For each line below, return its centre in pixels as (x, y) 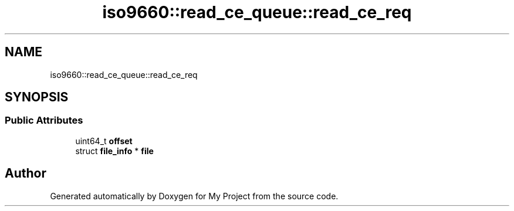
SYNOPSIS (37, 97)
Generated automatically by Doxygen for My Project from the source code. (194, 196)
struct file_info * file (114, 151)
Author (26, 173)
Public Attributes (44, 120)
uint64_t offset (104, 141)
